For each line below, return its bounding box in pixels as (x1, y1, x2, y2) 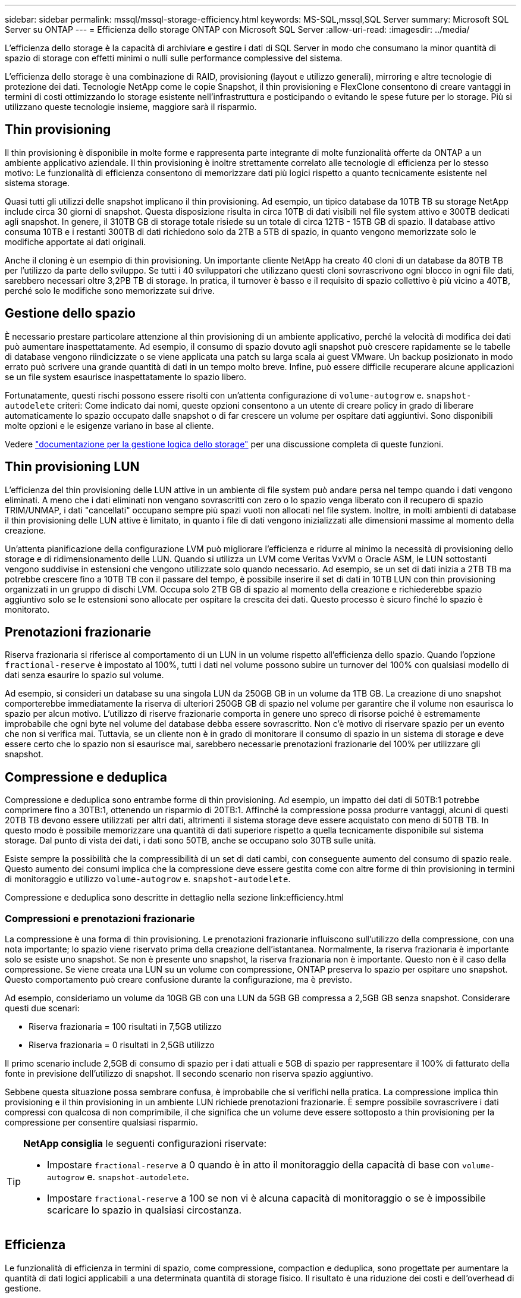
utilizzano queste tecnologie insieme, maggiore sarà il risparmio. (5, 102, 257, 112)
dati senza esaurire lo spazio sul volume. (5, 670, 164, 681)
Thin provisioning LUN (5, 459, 140, 475)
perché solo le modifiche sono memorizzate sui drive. (5, 285, 215, 296)
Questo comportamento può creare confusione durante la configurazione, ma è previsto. (5, 974, 352, 985)
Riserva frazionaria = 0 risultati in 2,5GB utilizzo (29, 1039, 215, 1050)
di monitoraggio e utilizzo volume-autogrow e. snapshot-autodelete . (5, 874, 291, 885)
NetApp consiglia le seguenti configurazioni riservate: (23, 1137, 267, 1149)
